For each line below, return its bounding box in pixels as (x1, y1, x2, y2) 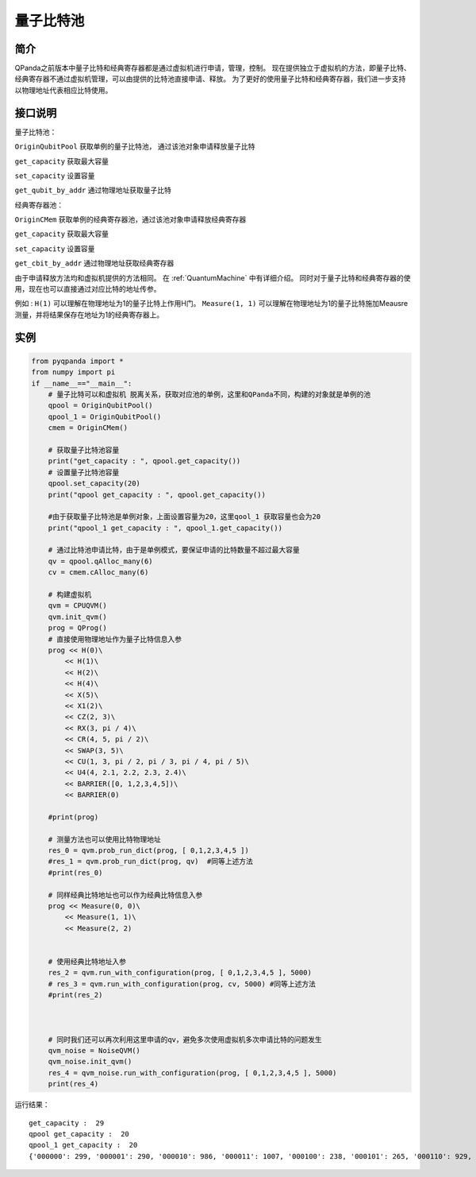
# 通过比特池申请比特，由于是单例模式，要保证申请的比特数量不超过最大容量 (48, 545, 301, 555)
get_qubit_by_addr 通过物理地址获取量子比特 (14, 185, 172, 195)
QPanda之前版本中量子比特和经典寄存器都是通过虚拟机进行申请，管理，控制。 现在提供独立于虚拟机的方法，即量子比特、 (14, 64, 412, 73)
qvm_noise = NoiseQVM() (48, 1046, 140, 1055)
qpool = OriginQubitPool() (48, 401, 154, 410)
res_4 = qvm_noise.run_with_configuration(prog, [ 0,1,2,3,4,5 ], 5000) (48, 1068, 337, 1077)
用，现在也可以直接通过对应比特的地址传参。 (14, 285, 161, 294)
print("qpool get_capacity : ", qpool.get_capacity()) (48, 490, 266, 499)
